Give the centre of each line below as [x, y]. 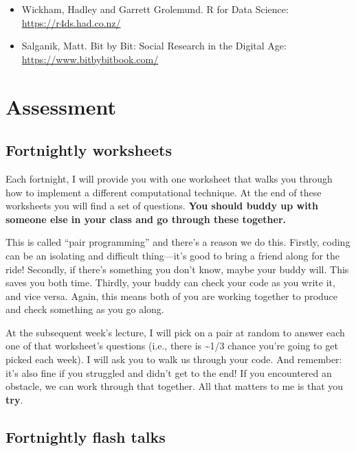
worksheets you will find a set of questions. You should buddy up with [162, 206]
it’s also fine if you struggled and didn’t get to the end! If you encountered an [169, 372]
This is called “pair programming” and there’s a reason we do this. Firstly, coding [178, 242]
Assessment [61, 106]
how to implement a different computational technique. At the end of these [164, 192]
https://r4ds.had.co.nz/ [71, 22]
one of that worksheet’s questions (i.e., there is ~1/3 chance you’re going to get [172, 346]
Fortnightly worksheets [89, 150]
